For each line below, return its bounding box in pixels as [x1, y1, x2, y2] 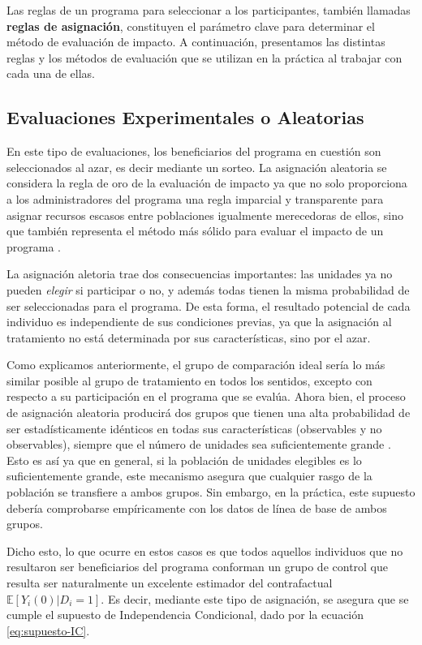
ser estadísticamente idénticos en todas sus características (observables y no [6, 419, 382, 436]
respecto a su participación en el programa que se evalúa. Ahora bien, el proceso [6, 388, 406, 405]
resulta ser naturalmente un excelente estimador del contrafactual [6, 574, 333, 591]
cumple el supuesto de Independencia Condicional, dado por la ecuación [6, 606, 364, 623]
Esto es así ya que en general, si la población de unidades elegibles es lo [6, 451, 362, 468]
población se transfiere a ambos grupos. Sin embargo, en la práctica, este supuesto [6, 484, 416, 501]
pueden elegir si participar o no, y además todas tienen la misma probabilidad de [6, 281, 410, 298]
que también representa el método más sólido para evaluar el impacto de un [6, 222, 384, 239]
